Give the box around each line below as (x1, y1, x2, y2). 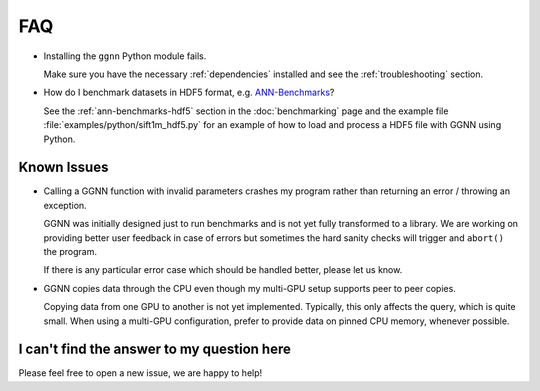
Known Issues (18, 159, 109, 176)
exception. (43, 199, 87, 211)
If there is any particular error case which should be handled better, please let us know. (43, 264, 403, 276)
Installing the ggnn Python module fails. (43, 50, 207, 62)
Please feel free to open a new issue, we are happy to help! (18, 367, 263, 379)
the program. (43, 245, 97, 257)
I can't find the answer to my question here (18, 341, 292, 358)
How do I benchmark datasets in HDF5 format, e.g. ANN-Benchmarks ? (43, 86, 335, 99)
